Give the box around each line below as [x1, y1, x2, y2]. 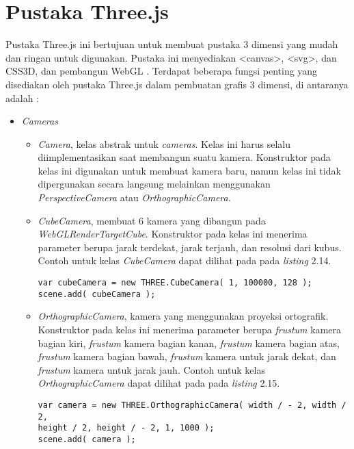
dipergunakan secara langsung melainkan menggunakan [38, 177, 271, 191]
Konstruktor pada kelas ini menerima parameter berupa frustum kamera [38, 322, 341, 336]
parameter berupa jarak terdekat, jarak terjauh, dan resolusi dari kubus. [38, 240, 342, 254]
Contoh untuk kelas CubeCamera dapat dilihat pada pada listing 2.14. [38, 253, 331, 268]
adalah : [5, 90, 40, 105]
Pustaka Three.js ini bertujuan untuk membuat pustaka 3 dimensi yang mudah [5, 37, 338, 51]
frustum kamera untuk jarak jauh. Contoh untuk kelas [38, 362, 265, 376]
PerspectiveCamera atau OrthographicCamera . [38, 190, 231, 205]
